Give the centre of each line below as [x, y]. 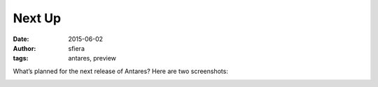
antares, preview [92, 58]
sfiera [77, 48]
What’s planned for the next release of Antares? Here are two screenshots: [121, 71]
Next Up [37, 18]
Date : [21, 39]
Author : [24, 48]
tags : [21, 58]
